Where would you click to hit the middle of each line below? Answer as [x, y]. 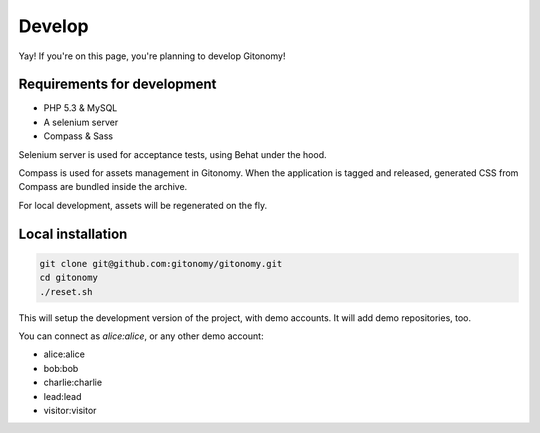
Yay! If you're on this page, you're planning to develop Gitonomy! [152, 56]
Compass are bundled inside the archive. [103, 187]
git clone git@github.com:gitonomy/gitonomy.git [161, 263]
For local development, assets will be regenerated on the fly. [143, 205]
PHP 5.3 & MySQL [80, 108]
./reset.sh [66, 291]
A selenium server [81, 122]
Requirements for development [117, 84]
